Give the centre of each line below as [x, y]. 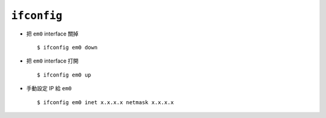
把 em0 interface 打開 [52, 61]
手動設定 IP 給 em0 [49, 88]
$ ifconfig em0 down [67, 47]
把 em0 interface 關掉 [52, 34]
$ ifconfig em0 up [64, 75]
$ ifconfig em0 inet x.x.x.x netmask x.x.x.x [106, 102]
